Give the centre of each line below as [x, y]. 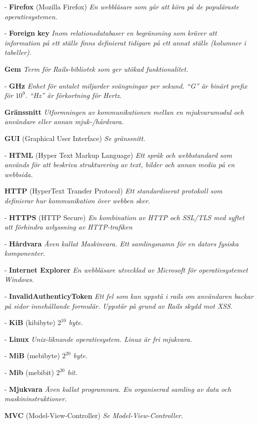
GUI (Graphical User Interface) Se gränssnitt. [75, 138]
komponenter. [25, 253]
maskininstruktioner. [36, 399]
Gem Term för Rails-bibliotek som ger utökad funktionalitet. [96, 69]
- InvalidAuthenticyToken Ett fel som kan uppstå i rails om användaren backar [129, 296]
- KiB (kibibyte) [30, 322]
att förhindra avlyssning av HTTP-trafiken [68, 227]
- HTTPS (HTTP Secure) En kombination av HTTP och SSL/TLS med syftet [125, 217]
